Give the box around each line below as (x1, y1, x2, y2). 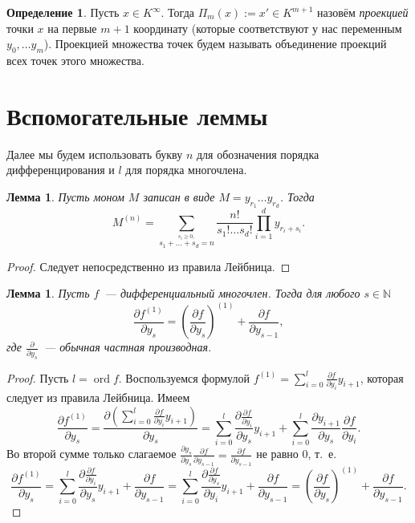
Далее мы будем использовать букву (6, 145, 183, 162)
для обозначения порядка (196, 145, 319, 162)
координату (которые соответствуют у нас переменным (133, 19, 402, 36)
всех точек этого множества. (6, 51, 144, 68)
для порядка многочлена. (125, 161, 247, 178)
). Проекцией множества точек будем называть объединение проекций (43, 35, 387, 52)
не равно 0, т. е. (256, 445, 337, 462)
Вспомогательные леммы (6, 99, 268, 132)
